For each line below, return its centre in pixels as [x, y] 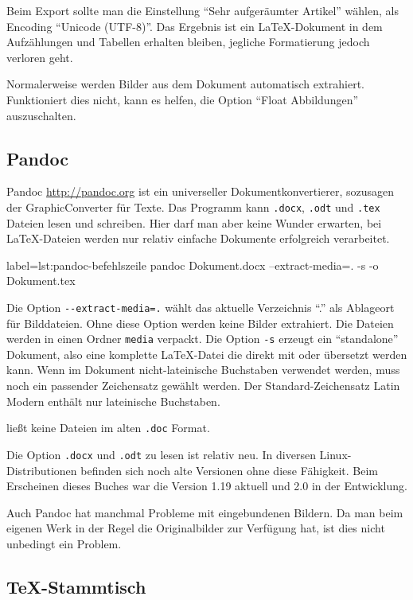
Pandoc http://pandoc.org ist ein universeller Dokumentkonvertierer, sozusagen [201, 191]
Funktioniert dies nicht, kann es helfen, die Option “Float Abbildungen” [183, 99]
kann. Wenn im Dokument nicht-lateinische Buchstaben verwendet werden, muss [203, 370]
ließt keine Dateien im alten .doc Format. [108, 428]
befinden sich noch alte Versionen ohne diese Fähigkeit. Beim [229, 470]
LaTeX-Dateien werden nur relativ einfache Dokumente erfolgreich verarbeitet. [198, 238]
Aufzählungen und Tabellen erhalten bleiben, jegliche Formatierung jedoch [188, 42]
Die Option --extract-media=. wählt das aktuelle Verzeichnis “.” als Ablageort [201, 307]
